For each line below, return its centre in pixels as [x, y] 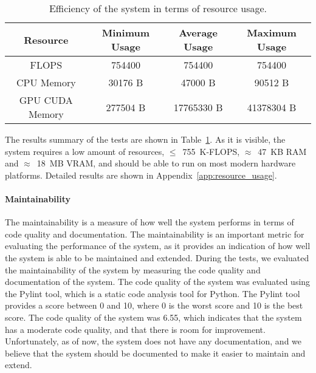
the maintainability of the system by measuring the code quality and [133, 269]
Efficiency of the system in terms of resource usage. [158, 8]
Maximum [272, 33]
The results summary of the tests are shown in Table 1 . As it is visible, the [145, 139]
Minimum [126, 33]
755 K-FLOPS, [211, 151]
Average [198, 33]
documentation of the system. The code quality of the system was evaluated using [158, 282]
